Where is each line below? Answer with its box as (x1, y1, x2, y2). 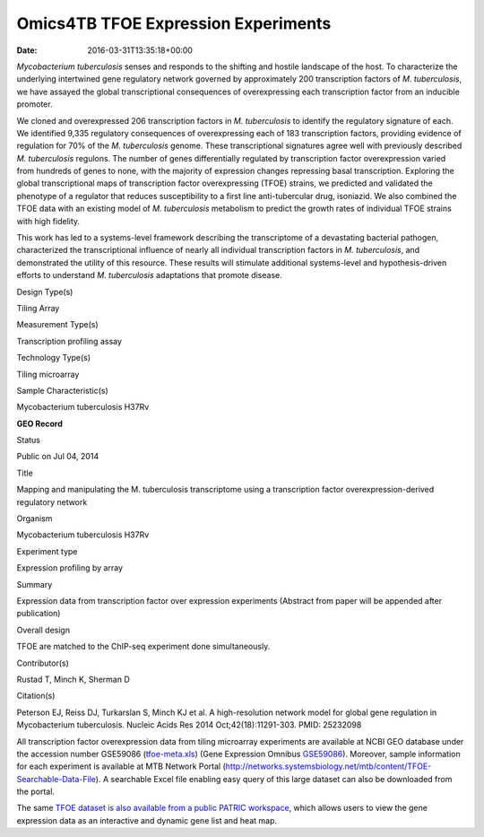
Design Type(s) (16, 286, 73, 297)
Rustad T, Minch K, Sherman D (16, 674, 130, 684)
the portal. (16, 786, 56, 798)
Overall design (16, 624, 71, 635)
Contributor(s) (16, 658, 69, 668)
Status (16, 435, 40, 446)
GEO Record (16, 418, 63, 429)
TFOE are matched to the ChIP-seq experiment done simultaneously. (16, 641, 271, 652)
